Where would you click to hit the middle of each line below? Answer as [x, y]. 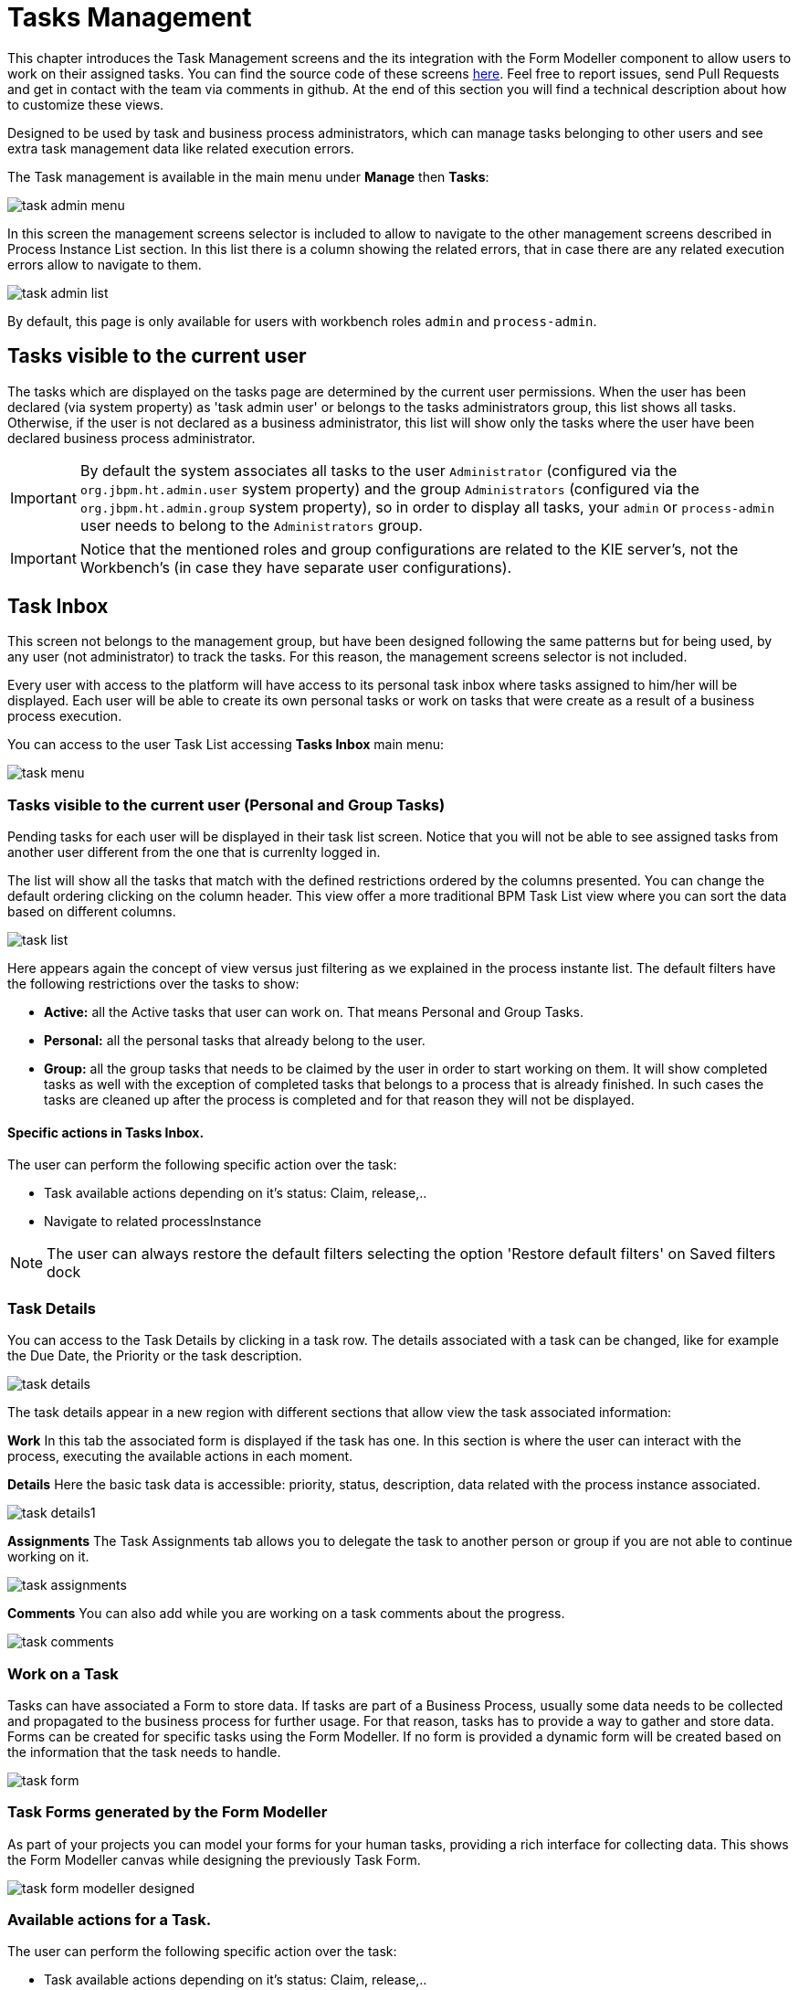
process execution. [65, 716]
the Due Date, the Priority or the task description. [155, 1356]
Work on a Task [63, 1673]
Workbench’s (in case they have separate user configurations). [296, 567]
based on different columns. [92, 912]
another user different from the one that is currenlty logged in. [194, 852]
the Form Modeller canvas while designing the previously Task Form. [214, 1859]
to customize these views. [86, 104]
